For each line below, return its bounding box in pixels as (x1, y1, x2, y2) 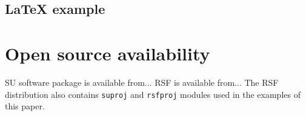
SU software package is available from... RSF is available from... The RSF (5, 76, 279, 88)
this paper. (5, 100, 45, 112)
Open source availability (5, 40, 210, 65)
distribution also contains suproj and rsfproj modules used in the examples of (5, 88, 301, 100)
